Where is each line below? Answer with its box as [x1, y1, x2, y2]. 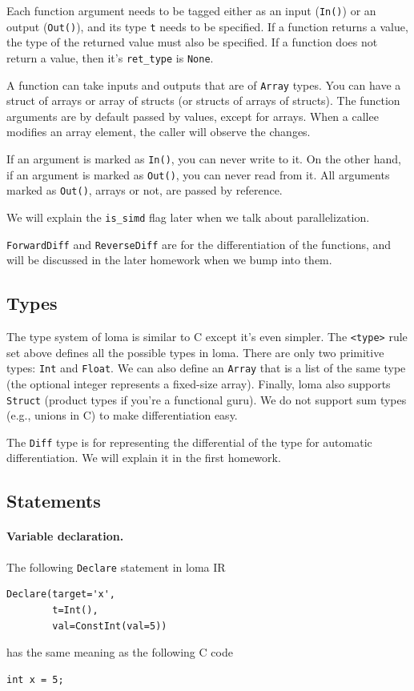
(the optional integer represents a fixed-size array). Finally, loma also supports [6, 375, 391, 392]
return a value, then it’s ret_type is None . [6, 49, 214, 66]
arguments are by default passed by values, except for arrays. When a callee [6, 107, 379, 124]
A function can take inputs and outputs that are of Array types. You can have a [6, 76, 401, 93]
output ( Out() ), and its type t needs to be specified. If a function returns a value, [6, 18, 408, 34]
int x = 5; [6, 673, 64, 685]
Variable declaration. [6, 528, 124, 544]
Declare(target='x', [6, 589, 116, 601]
